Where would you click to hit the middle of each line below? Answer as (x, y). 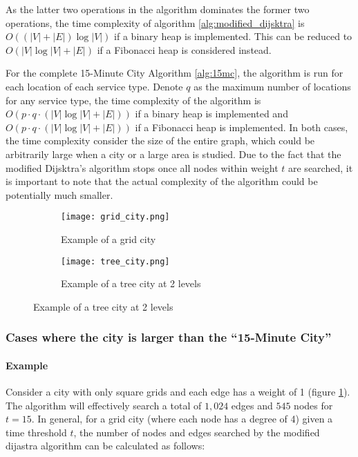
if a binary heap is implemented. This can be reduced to (233, 36)
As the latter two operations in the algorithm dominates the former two (158, 9)
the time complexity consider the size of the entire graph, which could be (160, 140)
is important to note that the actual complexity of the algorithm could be (162, 181)
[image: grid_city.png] (115, 217)
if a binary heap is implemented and (211, 114)
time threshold (36, 432)
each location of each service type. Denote (94, 86)
